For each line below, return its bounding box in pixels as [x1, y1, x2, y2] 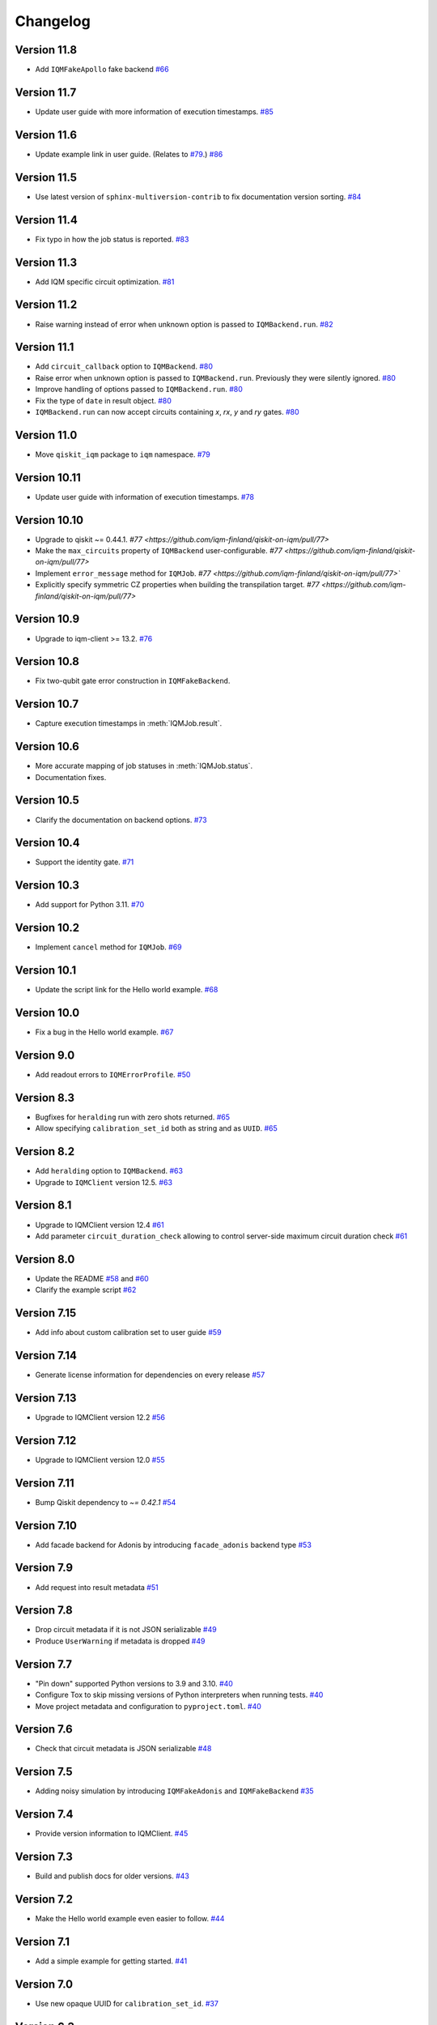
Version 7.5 [15, 1765, 73, 1779]
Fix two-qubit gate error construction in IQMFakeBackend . [35, 676, 231, 686]
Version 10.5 [15, 794, 80, 808]
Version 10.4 [15, 836, 80, 850]
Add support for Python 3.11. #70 [35, 900, 145, 910]
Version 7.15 [15, 1307, 77, 1319]
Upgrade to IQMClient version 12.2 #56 [35, 1412, 166, 1422]
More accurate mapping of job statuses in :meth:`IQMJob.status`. [35, 761, 253, 771]
